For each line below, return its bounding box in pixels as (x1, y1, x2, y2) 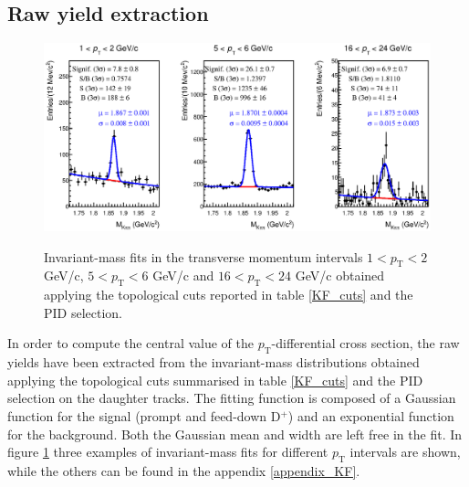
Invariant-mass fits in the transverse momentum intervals (44, 247, 363, 266)
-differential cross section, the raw (271, 333, 460, 353)
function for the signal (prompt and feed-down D (7, 406, 281, 425)
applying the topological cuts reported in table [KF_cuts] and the (44, 285, 413, 304)
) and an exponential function (287, 406, 454, 425)
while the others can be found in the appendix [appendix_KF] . (7, 461, 360, 480)
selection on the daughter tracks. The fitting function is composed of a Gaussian (7, 388, 456, 408)
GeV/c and (152, 266, 214, 285)
